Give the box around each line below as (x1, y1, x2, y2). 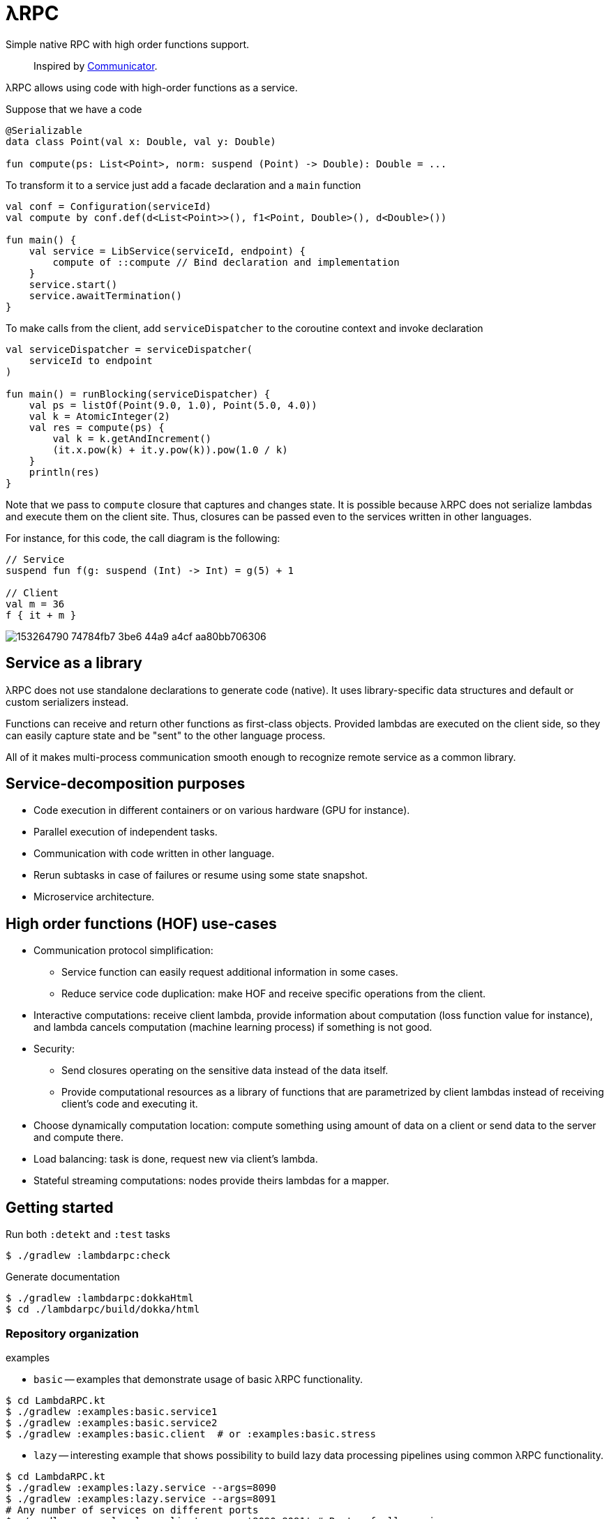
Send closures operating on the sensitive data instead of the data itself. (61, 1064, 389, 1077)
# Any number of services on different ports (6, 1504, 259, 1516)
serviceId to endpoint (29, 354, 153, 366)
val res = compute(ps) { (29, 421, 165, 433)
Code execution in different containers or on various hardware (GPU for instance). (33, 804, 410, 817)
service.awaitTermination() (29, 289, 182, 301)
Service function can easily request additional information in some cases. (61, 966, 398, 978)
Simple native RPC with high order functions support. (6, 38, 250, 50)
